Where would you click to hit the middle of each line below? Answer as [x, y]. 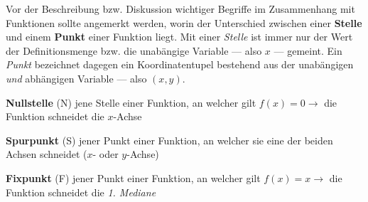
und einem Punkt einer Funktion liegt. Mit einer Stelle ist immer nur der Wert [179, 37]
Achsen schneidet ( [47, 154]
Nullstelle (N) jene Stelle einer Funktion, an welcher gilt [131, 102]
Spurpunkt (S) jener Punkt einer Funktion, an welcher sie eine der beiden [169, 140]
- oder [105, 154]
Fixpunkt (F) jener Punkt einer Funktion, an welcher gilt [133, 177]
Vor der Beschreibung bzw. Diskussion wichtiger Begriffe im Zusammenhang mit [180, 9]
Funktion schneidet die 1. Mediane [81, 192]
